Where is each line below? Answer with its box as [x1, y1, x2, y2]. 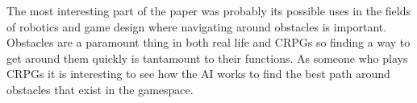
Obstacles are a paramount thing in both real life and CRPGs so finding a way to [6, 34, 411, 51]
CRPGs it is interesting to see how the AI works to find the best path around [6, 65, 390, 82]
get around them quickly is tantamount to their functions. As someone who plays [6, 49, 408, 66]
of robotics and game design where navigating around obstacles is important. [6, 18, 387, 35]
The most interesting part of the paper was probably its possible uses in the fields [6, 2, 411, 19]
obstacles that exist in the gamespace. [6, 80, 194, 97]
